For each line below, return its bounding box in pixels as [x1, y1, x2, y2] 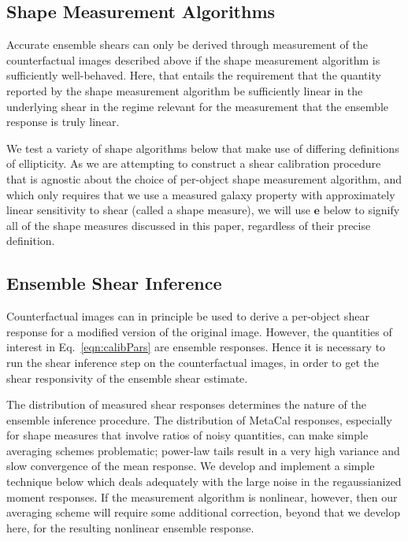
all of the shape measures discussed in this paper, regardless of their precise [6, 217, 371, 233]
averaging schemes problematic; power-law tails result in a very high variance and [6, 442, 400, 458]
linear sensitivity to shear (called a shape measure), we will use [6, 202, 310, 218]
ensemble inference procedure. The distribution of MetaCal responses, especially [6, 411, 392, 428]
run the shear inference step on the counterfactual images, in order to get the [6, 354, 379, 370]
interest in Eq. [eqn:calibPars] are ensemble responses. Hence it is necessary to [6, 339, 386, 355]
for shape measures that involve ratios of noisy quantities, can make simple [6, 427, 369, 443]
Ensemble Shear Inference [6, 271, 222, 295]
